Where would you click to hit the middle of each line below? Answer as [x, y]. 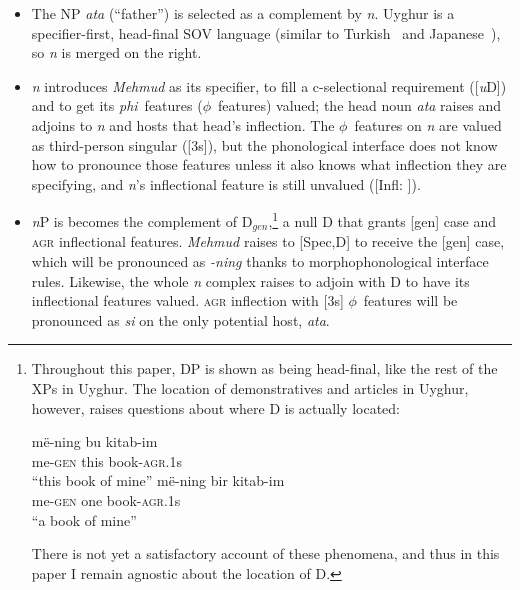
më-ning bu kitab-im [94, 441]
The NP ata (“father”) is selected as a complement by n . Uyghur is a [243, 13]
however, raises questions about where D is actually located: [215, 407]
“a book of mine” [84, 519]
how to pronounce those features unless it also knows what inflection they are [269, 164]
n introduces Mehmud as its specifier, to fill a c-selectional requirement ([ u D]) [269, 85]
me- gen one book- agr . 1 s [106, 499]
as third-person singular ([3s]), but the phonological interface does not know [264, 144]
